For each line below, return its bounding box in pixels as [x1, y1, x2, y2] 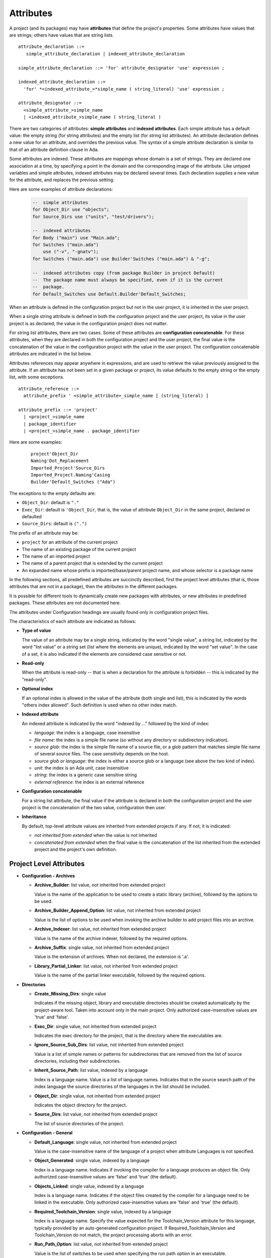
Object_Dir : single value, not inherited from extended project [34, 1092, 161, 1099]
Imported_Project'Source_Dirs [31, 465, 105, 470]
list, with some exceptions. [9, 374, 65, 380]
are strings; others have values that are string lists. [9, 32, 114, 38]
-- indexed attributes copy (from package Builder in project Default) [32, 270, 215, 276]
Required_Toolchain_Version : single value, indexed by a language [34, 1208, 172, 1215]
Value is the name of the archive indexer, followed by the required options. [34, 935, 188, 941]
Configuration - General [22, 1130, 73, 1136]
